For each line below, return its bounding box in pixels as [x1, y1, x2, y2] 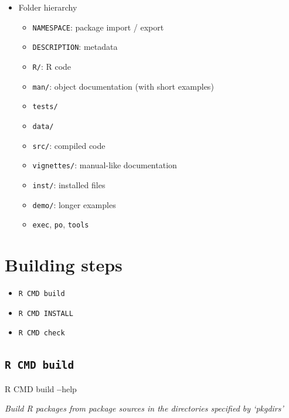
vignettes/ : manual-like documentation [32, 159, 177, 171]
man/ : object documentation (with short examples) [32, 80, 214, 92]
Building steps [5, 253, 123, 276]
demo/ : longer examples [32, 198, 116, 210]
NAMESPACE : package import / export [32, 21, 164, 33]
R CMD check [18, 329, 65, 338]
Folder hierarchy [18, 1, 77, 13]
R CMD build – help [5, 382, 77, 395]
